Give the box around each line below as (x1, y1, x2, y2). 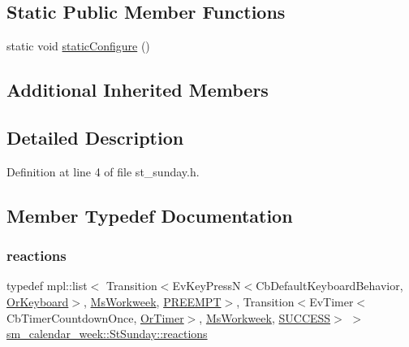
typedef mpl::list (6, 277, 88, 294)
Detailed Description (6, 124, 184, 150)
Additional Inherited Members (6, 77, 269, 102)
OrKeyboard (6, 293, 69, 310)
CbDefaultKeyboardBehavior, (256, 277, 403, 294)
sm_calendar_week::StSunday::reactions (6, 325, 208, 342)
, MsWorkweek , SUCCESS (199, 309, 331, 326)
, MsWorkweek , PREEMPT (83, 293, 222, 310)
